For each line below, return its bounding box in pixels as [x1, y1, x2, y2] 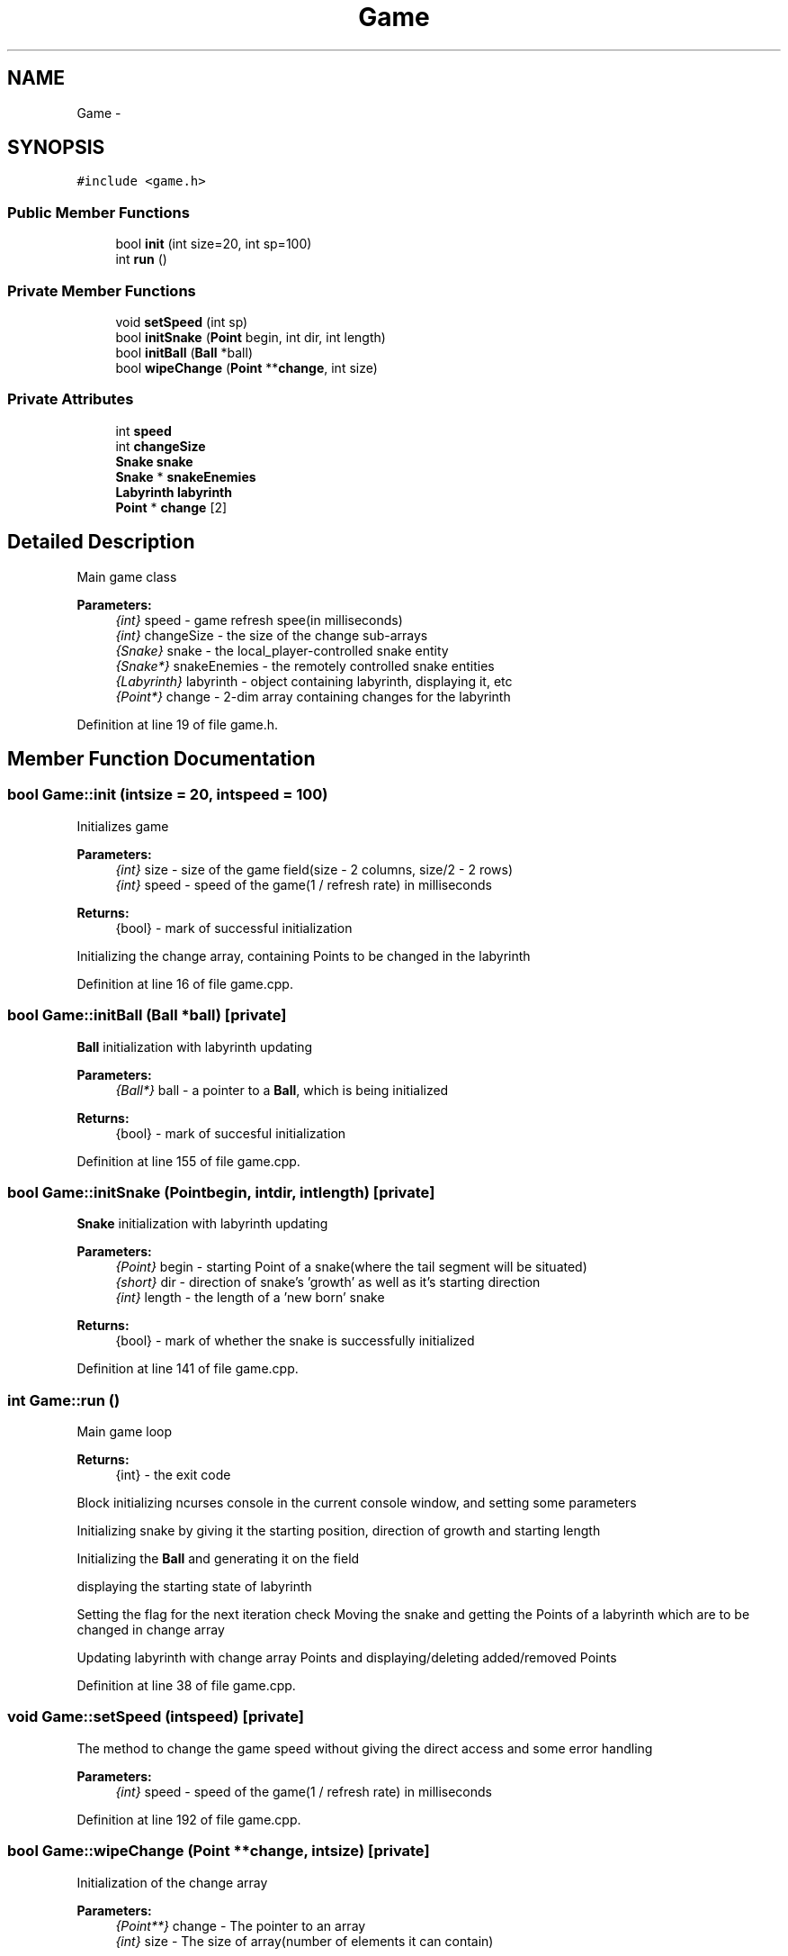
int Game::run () [7, 1390, 121, 1409]
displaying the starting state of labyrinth [76, 1579, 312, 1594]
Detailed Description [7, 530, 195, 554]
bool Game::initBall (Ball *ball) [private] [7, 1006, 287, 1025]
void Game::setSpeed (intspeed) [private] [7, 1707, 305, 1726]
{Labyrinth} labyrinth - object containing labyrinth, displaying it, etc [115, 673, 513, 689]
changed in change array [76, 1622, 225, 1637]
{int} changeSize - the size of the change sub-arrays [115, 627, 428, 643]
